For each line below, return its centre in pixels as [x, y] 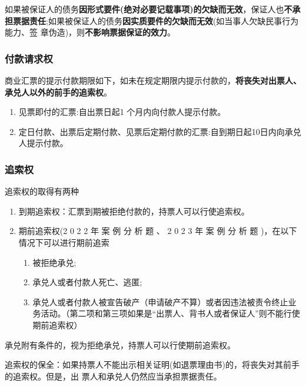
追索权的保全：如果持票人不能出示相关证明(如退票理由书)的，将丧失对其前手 [152, 364]
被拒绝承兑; [54, 262]
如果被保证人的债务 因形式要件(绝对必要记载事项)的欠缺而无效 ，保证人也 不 [149, 9]
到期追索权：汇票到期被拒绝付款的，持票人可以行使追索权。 [134, 211]
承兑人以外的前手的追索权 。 [58, 92]
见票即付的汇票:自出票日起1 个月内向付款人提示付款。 [122, 112]
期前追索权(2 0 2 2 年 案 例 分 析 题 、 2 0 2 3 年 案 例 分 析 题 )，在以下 [158, 231]
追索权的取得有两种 [42, 191]
